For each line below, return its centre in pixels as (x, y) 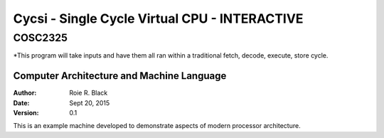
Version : (26, 113)
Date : (21, 102)
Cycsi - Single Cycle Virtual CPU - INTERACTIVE (158, 18)
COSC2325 (40, 38)
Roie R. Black (89, 93)
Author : (25, 93)
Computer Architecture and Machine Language (120, 76)
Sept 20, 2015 (90, 102)
